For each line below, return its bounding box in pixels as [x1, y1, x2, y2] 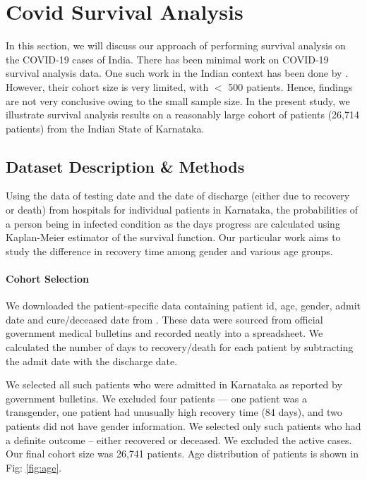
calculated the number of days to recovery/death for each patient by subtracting [6, 340, 354, 355]
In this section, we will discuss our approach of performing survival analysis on [6, 38, 346, 53]
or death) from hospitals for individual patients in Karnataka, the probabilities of [6, 202, 359, 217]
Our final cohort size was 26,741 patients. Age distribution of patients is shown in [6, 446, 359, 461]
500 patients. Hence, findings [228, 79, 353, 94]
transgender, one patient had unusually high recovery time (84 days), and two [6, 405, 342, 419]
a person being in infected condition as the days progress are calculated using [6, 216, 340, 230]
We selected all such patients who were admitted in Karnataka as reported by [6, 377, 342, 392]
